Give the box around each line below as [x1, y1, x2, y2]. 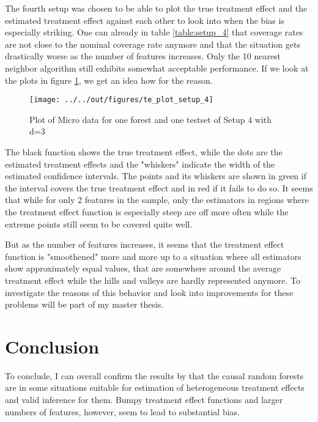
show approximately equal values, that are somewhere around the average [5, 262, 281, 275]
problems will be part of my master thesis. [5, 298, 164, 311]
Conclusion [5, 333, 100, 358]
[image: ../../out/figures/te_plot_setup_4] [29, 95, 213, 105]
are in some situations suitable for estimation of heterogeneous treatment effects [5, 381, 305, 394]
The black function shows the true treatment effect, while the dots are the [5, 146, 283, 158]
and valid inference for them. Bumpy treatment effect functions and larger [5, 393, 283, 406]
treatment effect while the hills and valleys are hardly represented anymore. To [5, 273, 301, 286]
